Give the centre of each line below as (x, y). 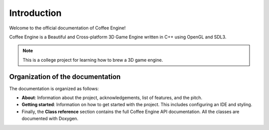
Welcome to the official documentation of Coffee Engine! (67, 28)
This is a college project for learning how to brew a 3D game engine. (93, 60)
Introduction (35, 13)
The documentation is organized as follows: (54, 88)
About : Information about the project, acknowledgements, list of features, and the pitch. (112, 98)
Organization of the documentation (65, 76)
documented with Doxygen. (50, 119)
